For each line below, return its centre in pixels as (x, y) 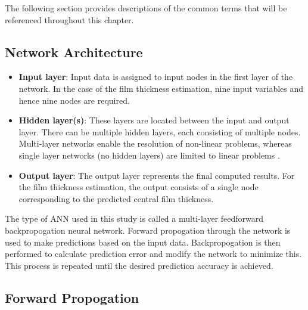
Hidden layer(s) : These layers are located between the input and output (154, 120)
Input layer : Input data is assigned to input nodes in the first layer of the (156, 77)
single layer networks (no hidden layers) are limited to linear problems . (149, 155)
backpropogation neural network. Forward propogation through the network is (148, 230)
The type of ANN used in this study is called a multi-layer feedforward (134, 218)
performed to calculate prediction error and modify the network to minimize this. (153, 254)
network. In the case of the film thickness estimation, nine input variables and (161, 88)
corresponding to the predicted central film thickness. (116, 198)
